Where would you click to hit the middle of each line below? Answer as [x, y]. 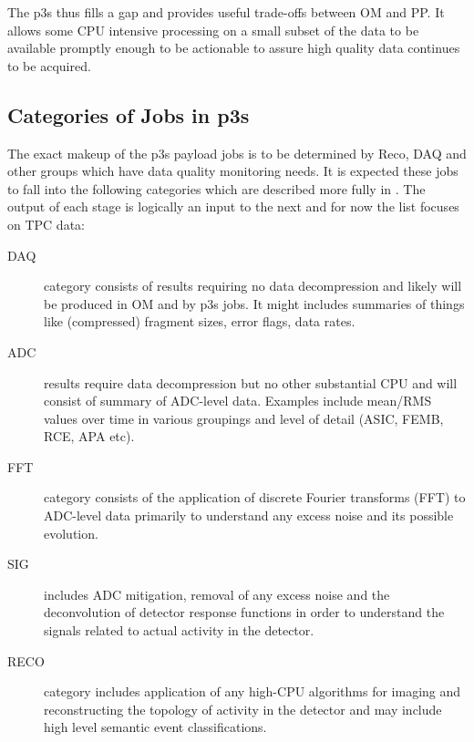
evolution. [71, 533]
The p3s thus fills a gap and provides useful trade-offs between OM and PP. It [226, 12]
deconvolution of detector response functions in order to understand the [244, 612]
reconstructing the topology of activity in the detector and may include [243, 709]
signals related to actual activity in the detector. [179, 630]
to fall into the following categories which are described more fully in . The [216, 188]
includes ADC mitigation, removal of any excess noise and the [217, 594]
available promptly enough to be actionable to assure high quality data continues [234, 48]
